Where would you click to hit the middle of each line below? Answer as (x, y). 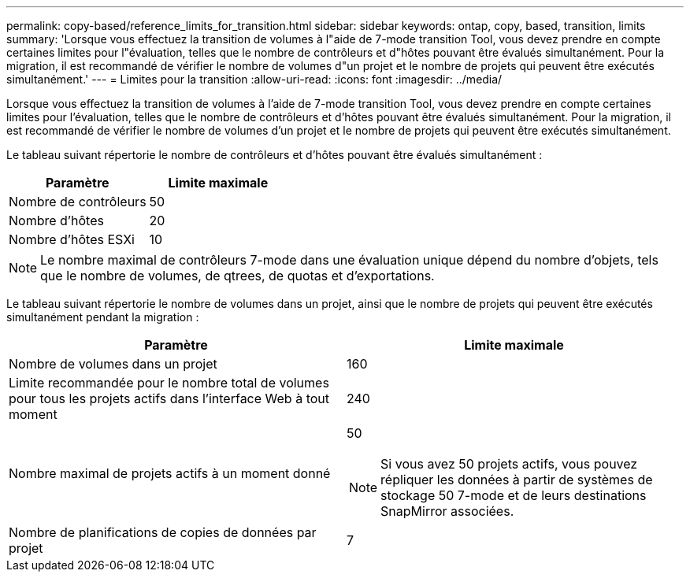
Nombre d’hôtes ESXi (72, 239)
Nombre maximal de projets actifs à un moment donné (170, 473)
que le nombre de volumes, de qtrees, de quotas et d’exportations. (237, 276)
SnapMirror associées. (447, 511)
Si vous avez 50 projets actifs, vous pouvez (509, 464)
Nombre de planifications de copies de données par (163, 532)
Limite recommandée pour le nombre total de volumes (169, 383)
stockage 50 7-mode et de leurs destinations (514, 495)
